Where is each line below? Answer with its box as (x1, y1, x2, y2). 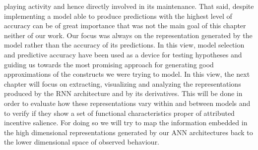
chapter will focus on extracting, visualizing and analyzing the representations (4, 78, 241, 89)
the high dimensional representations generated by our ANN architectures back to (4, 127, 253, 137)
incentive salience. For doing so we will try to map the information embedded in (4, 117, 248, 128)
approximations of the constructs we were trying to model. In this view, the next (4, 69, 250, 79)
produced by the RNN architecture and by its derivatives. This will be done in (4, 88, 243, 99)
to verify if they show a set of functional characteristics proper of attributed (4, 107, 235, 118)
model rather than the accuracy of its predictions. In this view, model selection (4, 40, 245, 50)
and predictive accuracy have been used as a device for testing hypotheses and (4, 49, 242, 59)
